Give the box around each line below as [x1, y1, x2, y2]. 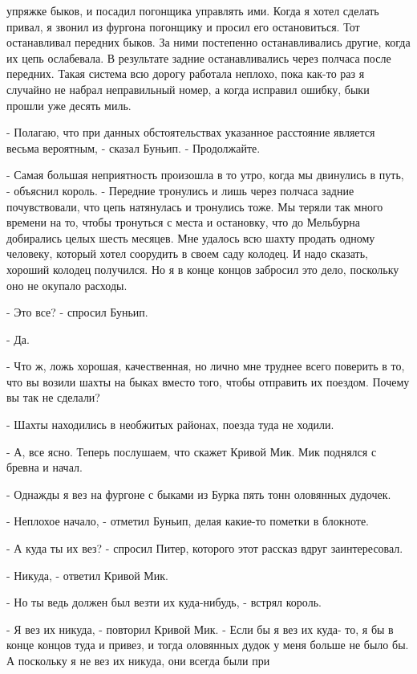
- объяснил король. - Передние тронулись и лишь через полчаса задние [6, 182, 354, 198]
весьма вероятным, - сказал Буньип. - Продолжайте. [6, 139, 261, 156]
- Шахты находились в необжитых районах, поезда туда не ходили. [6, 416, 334, 433]
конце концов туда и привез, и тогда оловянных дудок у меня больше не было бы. [6, 636, 409, 653]
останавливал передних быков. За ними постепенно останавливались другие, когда [6, 34, 411, 51]
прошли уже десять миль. [6, 96, 132, 113]
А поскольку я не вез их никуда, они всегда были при [6, 652, 270, 668]
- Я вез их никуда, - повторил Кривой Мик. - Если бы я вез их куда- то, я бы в [6, 620, 394, 637]
